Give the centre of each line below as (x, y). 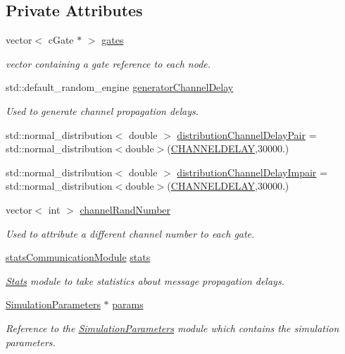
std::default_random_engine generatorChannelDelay (120, 87)
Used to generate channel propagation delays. (102, 110)
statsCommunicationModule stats (78, 257)
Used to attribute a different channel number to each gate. (130, 233)
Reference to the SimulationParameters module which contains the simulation (172, 328)
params (128, 304)
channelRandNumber (125, 209)
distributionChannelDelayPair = (247, 134)
